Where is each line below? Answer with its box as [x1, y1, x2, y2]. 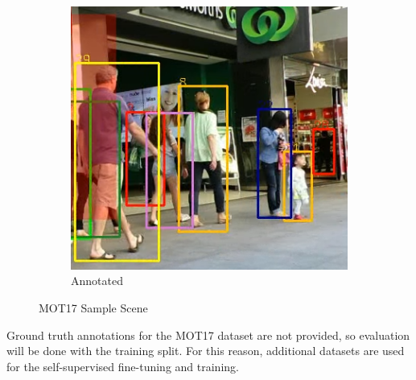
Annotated [71, 272, 123, 289]
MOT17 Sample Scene [39, 299, 148, 316]
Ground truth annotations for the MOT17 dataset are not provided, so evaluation [6, 326, 410, 343]
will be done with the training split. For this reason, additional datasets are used [6, 342, 405, 359]
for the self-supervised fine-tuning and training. [6, 357, 239, 374]
